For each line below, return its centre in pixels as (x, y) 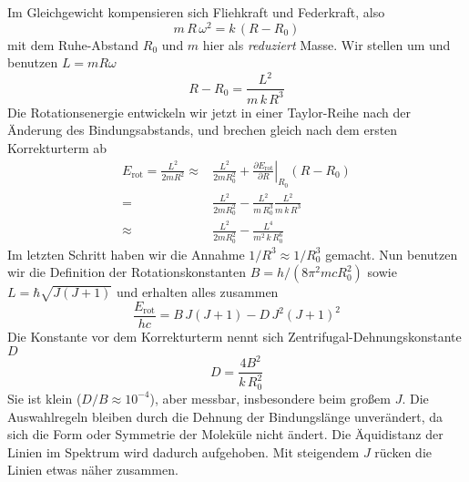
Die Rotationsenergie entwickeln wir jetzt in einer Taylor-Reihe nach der (209, 112)
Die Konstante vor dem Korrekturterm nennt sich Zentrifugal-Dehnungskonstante (234, 336)
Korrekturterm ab (57, 147)
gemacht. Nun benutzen (392, 254)
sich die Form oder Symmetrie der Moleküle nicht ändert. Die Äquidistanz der (225, 434)
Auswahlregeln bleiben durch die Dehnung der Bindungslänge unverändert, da (225, 416)
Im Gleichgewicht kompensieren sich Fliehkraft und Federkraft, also (196, 12)
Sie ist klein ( (45, 398)
